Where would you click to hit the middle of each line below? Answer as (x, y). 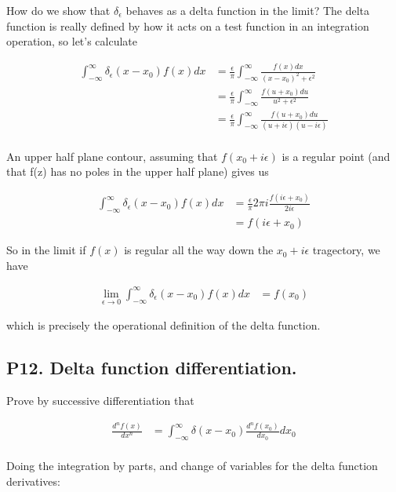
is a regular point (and (336, 156)
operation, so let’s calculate (72, 41)
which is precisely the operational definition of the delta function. (163, 325)
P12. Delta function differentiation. (152, 368)
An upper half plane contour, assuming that (112, 156)
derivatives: (33, 481)
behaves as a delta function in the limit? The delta (248, 10)
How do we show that (58, 10)
